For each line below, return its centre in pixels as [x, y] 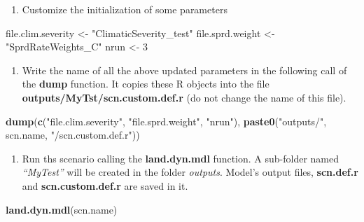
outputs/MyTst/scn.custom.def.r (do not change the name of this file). [184, 97]
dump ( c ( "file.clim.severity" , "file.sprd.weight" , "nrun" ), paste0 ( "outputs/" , [166, 121]
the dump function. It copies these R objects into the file [146, 84]
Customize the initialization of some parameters [125, 9]
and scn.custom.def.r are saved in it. [105, 185]
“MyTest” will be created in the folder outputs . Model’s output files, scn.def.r [190, 172]
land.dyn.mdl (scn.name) [62, 209]
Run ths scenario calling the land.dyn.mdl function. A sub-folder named [181, 158]
